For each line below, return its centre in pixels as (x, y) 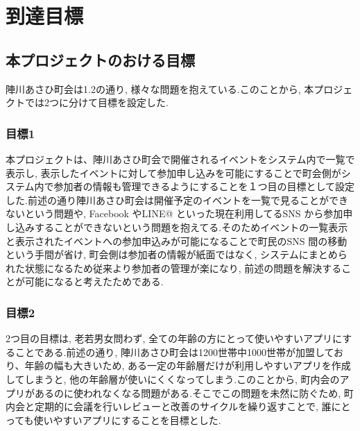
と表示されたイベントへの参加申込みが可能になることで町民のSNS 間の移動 (177, 240)
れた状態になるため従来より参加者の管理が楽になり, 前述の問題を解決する (174, 268)
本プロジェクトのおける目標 (100, 59)
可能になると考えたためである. (94, 281)
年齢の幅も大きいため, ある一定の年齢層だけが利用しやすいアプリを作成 (188, 365)
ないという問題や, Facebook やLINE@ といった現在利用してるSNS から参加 (174, 213)
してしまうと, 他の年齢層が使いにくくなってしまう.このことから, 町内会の (173, 379)
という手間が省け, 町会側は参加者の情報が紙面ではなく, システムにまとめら (177, 254)
